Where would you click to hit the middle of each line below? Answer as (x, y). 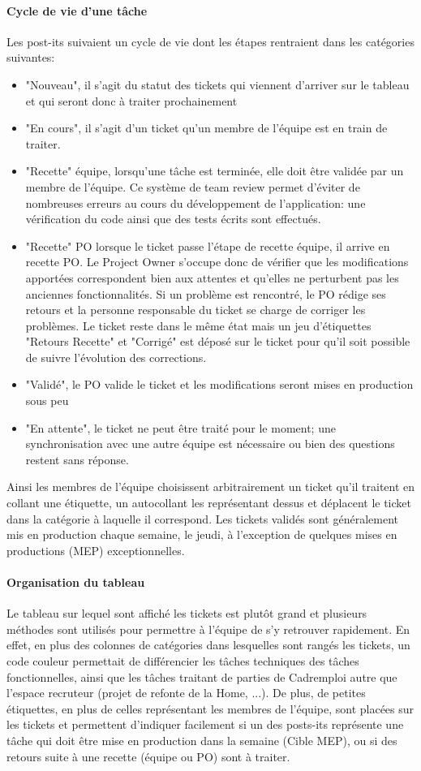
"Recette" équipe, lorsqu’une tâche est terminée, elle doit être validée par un (215, 171)
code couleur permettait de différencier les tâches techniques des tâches (183, 661)
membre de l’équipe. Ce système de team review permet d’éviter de (193, 186)
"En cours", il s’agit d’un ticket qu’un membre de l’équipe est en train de (206, 128)
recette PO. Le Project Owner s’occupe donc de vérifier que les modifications (217, 262)
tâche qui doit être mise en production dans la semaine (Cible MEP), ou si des (202, 740)
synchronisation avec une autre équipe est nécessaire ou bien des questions (210, 444)
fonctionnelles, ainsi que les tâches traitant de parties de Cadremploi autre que (202, 676)
